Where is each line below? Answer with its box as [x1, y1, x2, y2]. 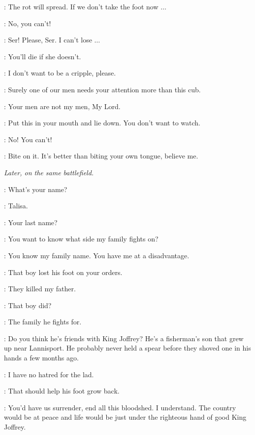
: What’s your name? [4, 184, 67, 194]
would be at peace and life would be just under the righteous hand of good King [4, 412, 247, 422]
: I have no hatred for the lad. [4, 369, 94, 379]
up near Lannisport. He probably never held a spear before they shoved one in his [4, 343, 251, 353]
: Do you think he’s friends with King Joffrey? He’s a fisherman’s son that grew [4, 333, 244, 343]
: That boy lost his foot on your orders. [4, 267, 123, 277]
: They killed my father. [4, 283, 76, 294]
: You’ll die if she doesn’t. [4, 51, 81, 61]
